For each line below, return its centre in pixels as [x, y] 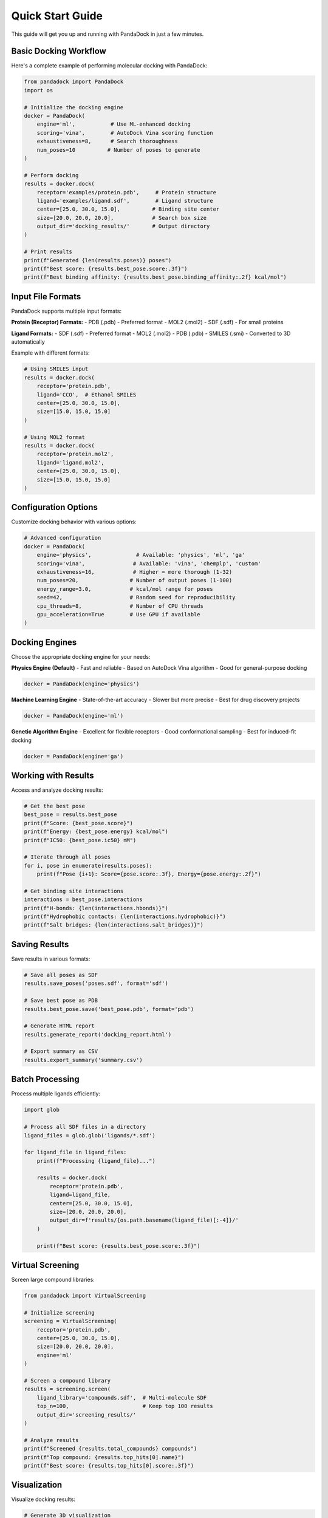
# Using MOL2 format [54, 437]
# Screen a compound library [67, 1380]
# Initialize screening [60, 1312]
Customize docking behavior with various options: [74, 522]
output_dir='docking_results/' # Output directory [123, 226]
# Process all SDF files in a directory [85, 1127]
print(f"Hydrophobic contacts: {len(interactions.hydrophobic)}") [125, 917]
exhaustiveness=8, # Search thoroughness [108, 141]
